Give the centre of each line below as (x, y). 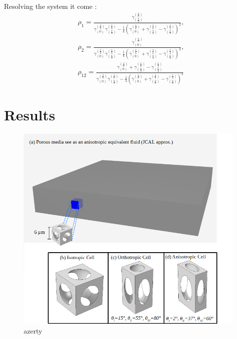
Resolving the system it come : (50, 6)
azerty (33, 330)
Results (30, 115)
